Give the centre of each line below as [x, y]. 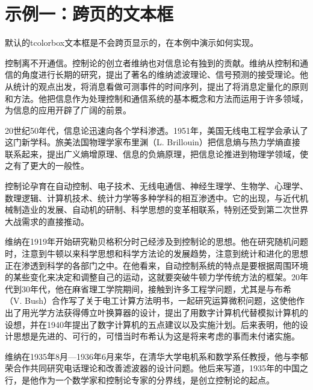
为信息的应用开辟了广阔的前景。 [68, 110]
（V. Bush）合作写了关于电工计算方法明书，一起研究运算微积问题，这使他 [151, 300]
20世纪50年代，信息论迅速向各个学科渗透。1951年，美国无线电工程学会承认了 [156, 130]
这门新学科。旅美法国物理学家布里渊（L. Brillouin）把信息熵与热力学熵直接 [153, 142]
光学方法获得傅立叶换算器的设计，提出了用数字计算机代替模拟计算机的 [169, 312]
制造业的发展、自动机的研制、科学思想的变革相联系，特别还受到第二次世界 [160, 209]
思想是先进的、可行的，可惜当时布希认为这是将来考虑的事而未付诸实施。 [156, 336]
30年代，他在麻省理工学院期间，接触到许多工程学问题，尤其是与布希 [156, 288]
